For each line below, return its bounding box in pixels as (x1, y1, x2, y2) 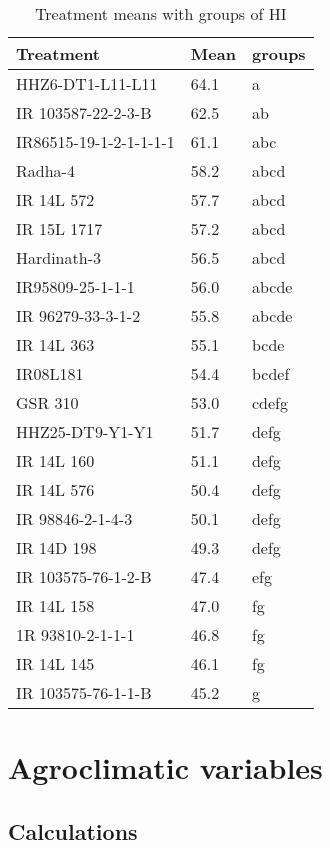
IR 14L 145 (16, 652, 95, 675)
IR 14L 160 (16, 449, 95, 472)
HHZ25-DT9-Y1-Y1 (16, 420, 154, 443)
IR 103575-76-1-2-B (16, 565, 152, 588)
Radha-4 (16, 159, 75, 182)
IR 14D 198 (16, 536, 97, 559)
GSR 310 (16, 391, 79, 414)
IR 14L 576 (16, 478, 95, 501)
